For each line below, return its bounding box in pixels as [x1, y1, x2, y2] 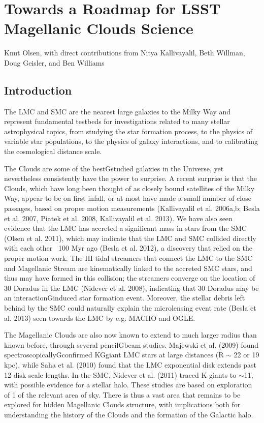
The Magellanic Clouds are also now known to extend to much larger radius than [4, 329, 257, 340]
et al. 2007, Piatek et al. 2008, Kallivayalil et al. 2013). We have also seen [4, 213, 233, 223]
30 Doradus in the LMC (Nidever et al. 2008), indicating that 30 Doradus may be [4, 282, 259, 293]
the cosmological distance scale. [4, 146, 102, 157]
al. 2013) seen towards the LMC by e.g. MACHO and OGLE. [4, 312, 195, 323]
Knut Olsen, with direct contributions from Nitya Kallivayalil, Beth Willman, [4, 47, 245, 58]
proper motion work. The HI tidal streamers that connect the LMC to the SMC [4, 253, 253, 263]
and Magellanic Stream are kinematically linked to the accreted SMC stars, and [4, 262, 252, 273]
